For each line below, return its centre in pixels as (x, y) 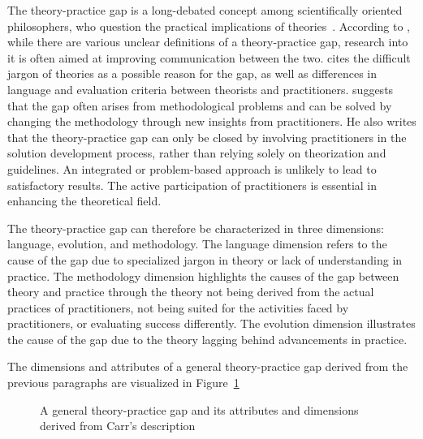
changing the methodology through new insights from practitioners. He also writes (212, 121)
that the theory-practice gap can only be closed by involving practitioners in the (207, 137)
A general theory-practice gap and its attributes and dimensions (199, 409)
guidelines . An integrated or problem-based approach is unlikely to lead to (192, 168)
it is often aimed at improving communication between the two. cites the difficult (209, 57)
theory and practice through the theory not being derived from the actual (191, 292)
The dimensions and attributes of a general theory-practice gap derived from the (208, 366)
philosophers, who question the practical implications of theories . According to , (209, 26)
